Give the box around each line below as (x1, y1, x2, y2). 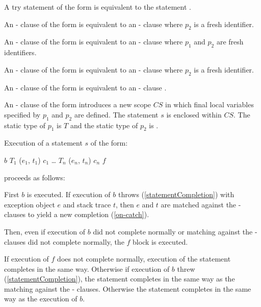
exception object (4, 199, 55, 209)
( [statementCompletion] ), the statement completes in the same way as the (4, 273, 235, 284)
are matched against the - (161, 199, 241, 209)
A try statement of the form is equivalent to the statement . (4, 2, 191, 12)
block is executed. (133, 236, 188, 247)
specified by (4, 109, 41, 120)
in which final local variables (165, 99, 254, 110)
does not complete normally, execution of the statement (57, 253, 231, 264)
